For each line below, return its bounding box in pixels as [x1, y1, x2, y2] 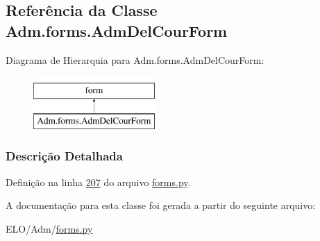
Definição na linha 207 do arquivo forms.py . [6, 174, 191, 189]
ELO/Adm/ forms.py [6, 221, 93, 235]
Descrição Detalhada [6, 147, 123, 165]
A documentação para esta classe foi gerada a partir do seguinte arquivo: [6, 198, 316, 213]
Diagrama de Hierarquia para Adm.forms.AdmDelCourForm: [6, 52, 264, 67]
